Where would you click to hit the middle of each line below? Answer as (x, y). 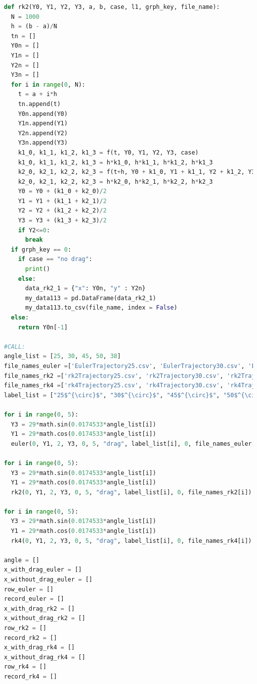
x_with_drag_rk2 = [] (40, 608)
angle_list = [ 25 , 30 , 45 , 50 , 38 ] (63, 356)
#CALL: (15, 346)
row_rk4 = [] (25, 667)
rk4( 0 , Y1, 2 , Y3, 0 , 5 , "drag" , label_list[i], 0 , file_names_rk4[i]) (131, 541)
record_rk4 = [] (31, 676)
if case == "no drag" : (55, 259)
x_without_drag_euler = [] (48, 580)
